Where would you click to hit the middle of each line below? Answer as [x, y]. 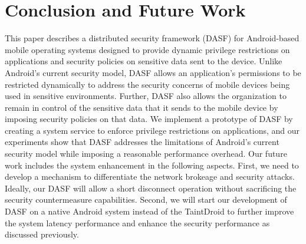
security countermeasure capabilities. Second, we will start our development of [146, 200]
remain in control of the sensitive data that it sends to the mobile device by [142, 107]
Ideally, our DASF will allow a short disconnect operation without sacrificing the [151, 188]
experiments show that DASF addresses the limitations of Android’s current [142, 142]
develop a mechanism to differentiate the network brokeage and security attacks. [150, 177]
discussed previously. [42, 234]
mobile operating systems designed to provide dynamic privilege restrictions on [147, 49]
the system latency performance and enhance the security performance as [137, 222]
